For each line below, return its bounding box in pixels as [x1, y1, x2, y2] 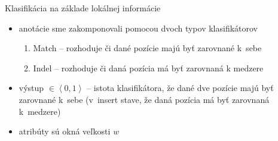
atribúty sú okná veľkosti [19, 125, 111, 137]
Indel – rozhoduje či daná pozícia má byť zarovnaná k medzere [33, 61, 264, 74]
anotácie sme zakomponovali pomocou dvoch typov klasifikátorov [19, 21, 258, 34]
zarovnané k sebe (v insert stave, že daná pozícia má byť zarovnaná [19, 93, 270, 105]
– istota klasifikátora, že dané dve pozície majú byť [87, 82, 274, 94]
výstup [19, 82, 44, 94]
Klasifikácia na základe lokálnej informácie [5, 2, 161, 14]
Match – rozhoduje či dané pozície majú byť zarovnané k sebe [33, 42, 262, 54]
